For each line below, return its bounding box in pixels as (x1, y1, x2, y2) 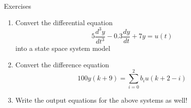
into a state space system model (15, 43, 110, 53)
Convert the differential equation (15, 17, 113, 27)
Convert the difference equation (15, 59, 109, 69)
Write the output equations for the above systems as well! (15, 95, 188, 105)
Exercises (4, 1, 31, 11)
